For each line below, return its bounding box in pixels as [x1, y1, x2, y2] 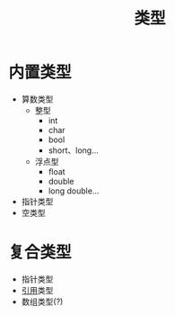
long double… [48, 185, 100, 196]
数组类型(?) [21, 296, 64, 307]
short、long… [48, 145, 100, 156]
